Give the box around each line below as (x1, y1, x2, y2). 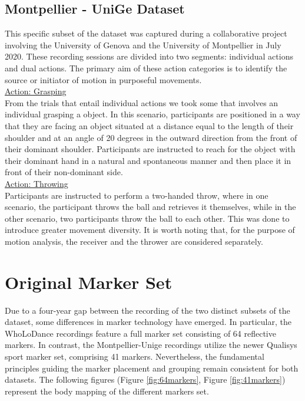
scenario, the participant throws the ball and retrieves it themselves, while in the (5, 200, 296, 213)
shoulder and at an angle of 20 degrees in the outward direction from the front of (5, 131, 297, 143)
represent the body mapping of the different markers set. (5, 384, 209, 397)
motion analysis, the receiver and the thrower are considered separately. (5, 235, 263, 247)
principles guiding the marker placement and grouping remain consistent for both (5, 361, 299, 374)
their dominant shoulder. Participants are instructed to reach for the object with (5, 143, 296, 155)
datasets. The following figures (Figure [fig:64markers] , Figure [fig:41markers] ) (5, 373, 286, 386)
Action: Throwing (5, 177, 68, 189)
